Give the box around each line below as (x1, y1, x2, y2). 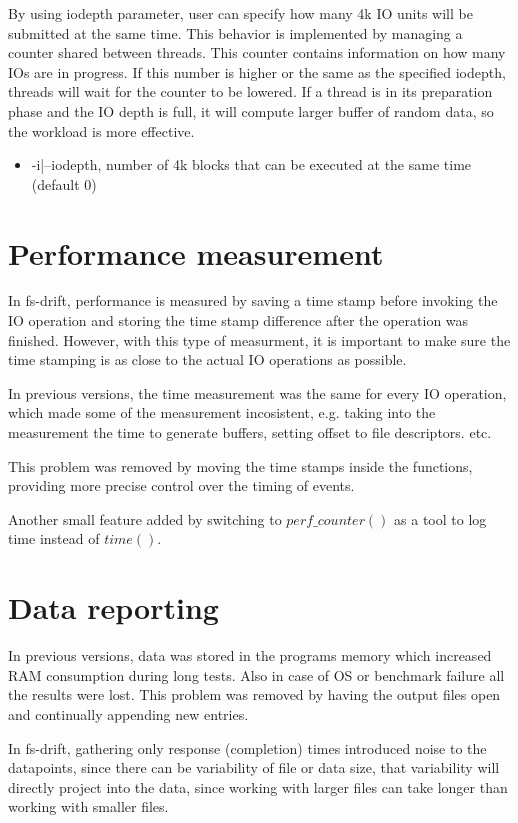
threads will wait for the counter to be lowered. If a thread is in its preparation (8, 81, 493, 102)
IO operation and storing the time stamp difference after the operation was (8, 310, 469, 331)
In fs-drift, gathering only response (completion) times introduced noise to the (8, 737, 487, 758)
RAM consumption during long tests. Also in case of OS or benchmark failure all (8, 664, 505, 685)
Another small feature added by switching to (8, 508, 282, 529)
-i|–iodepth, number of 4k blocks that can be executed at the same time (31, 154, 472, 175)
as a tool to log (394, 508, 487, 529)
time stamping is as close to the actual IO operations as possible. (8, 349, 407, 370)
